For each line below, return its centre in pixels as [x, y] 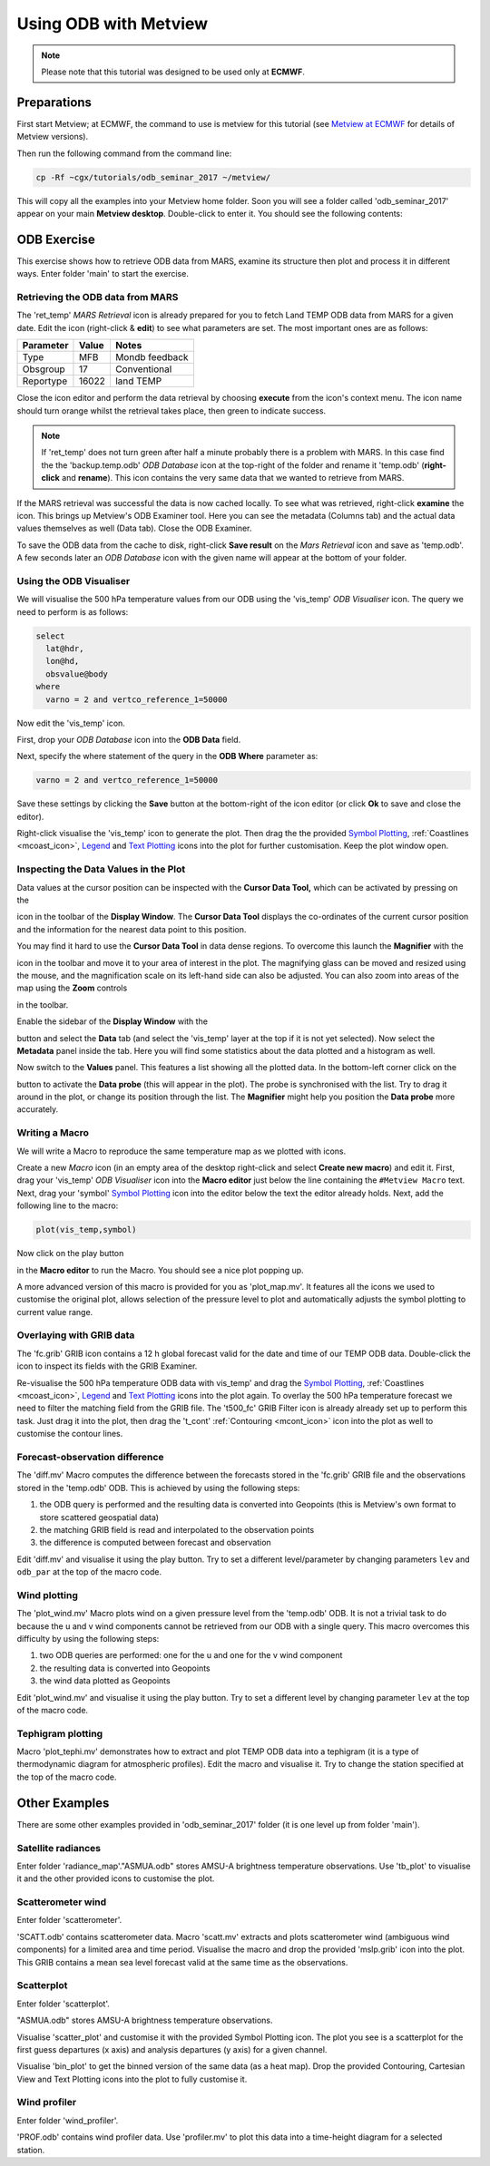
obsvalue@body [77, 674]
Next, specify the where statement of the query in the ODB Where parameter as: [167, 756]
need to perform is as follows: [73, 611]
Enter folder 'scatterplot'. [64, 2004]
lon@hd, [63, 661]
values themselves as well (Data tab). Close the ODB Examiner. [134, 528]
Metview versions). [53, 137]
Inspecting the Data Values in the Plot [101, 869]
